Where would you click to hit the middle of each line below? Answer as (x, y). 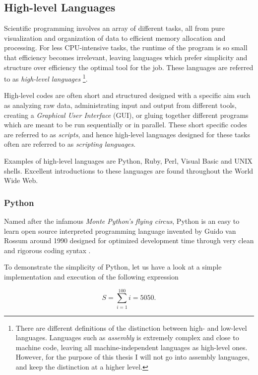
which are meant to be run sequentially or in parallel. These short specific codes (126, 125)
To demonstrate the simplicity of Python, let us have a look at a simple (113, 267)
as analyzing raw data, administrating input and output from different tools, (120, 105)
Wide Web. (21, 180)
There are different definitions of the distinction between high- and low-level (131, 328)
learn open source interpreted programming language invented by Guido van (120, 231)
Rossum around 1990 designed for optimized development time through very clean (129, 240)
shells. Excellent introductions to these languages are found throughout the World (129, 170)
